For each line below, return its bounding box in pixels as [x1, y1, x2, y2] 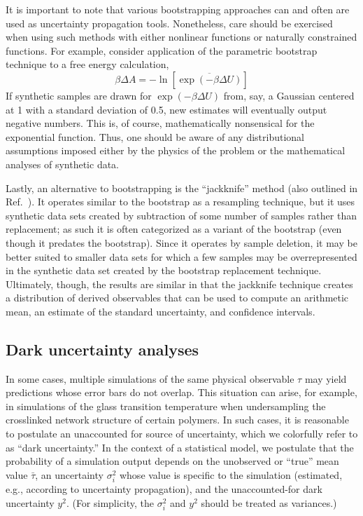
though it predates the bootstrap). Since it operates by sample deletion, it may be [6, 235, 357, 250]
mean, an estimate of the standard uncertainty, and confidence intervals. [6, 304, 315, 318]
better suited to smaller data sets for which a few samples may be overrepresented [6, 249, 357, 264]
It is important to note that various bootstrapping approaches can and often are [6, 2, 350, 16]
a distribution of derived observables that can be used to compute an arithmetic [6, 290, 349, 305]
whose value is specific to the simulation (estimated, [119, 467, 343, 482]
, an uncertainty [35, 467, 104, 482]
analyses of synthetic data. [6, 156, 120, 171]
